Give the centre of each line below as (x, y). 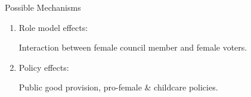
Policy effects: (44, 67)
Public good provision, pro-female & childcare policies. (118, 87)
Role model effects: (53, 27)
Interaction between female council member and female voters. (133, 47)
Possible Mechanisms (43, 7)
